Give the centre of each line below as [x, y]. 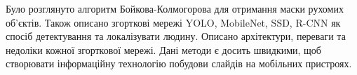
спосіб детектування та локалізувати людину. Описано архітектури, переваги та [176, 36]
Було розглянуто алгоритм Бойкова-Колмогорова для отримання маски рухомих [175, 8]
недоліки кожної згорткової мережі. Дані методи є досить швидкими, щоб [163, 49]
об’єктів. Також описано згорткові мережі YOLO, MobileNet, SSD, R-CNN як [173, 22]
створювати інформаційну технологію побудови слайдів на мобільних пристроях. [179, 63]
